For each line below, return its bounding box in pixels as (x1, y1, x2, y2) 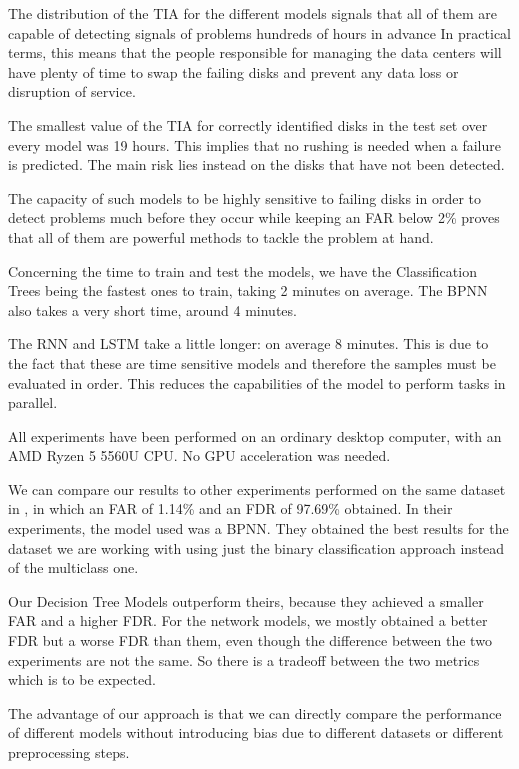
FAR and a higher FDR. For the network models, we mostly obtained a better (8, 610, 488, 631)
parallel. (8, 392, 58, 413)
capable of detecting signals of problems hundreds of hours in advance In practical (8, 22, 512, 43)
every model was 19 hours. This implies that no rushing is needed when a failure (8, 134, 501, 155)
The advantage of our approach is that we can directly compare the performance (8, 702, 502, 723)
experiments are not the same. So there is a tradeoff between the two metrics (8, 649, 480, 670)
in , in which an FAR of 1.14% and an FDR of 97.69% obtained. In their (8, 498, 453, 519)
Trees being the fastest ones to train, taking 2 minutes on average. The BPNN (8, 280, 488, 301)
